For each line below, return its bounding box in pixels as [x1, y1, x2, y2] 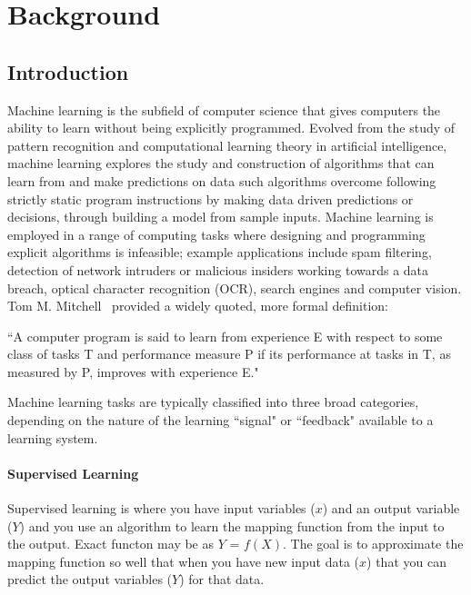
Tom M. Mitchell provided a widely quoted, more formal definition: [7, 296, 388, 315]
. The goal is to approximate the [282, 534, 464, 553]
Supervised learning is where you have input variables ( [7, 499, 316, 518]
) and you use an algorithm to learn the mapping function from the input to [19, 516, 445, 535]
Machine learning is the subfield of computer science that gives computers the [7, 100, 441, 119]
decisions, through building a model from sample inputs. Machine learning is [7, 207, 434, 226]
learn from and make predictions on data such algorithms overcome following [7, 171, 436, 190]
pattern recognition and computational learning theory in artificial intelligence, [7, 135, 447, 154]
